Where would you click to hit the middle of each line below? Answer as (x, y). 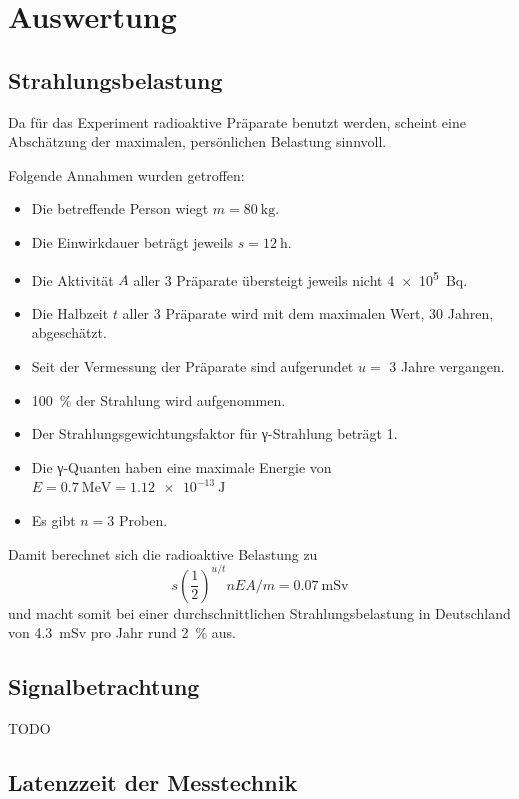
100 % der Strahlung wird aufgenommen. (158, 399)
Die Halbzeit (70, 312)
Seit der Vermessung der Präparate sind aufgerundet (192, 365)
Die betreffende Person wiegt (120, 208)
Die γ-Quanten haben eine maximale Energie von (181, 466)
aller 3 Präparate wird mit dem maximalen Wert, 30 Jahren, (308, 312)
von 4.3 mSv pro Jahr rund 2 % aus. (122, 632)
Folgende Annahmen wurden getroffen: (126, 174)
